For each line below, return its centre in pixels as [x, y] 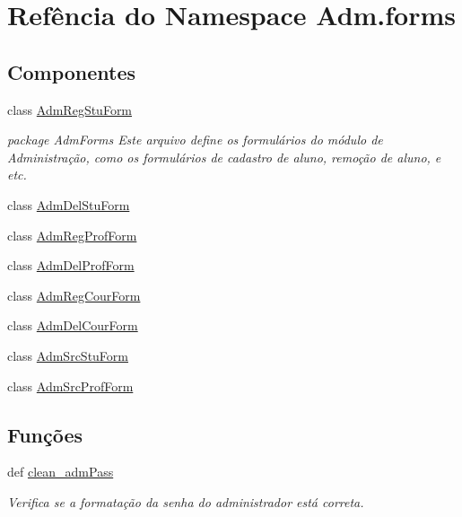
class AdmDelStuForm [69, 204]
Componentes [72, 71]
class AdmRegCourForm [74, 295]
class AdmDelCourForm [73, 325]
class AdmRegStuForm [70, 109]
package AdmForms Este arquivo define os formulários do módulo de [195, 140]
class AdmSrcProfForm [70, 386]
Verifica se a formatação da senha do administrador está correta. [186, 501]
